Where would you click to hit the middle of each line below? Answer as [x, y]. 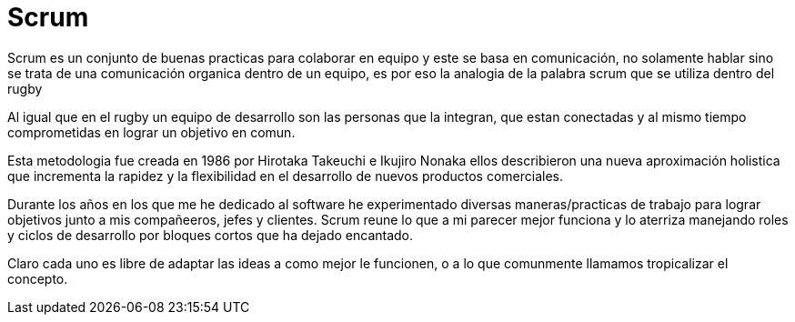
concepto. [38, 278]
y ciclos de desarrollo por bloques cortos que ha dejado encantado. [211, 235]
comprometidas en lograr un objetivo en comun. [151, 132]
